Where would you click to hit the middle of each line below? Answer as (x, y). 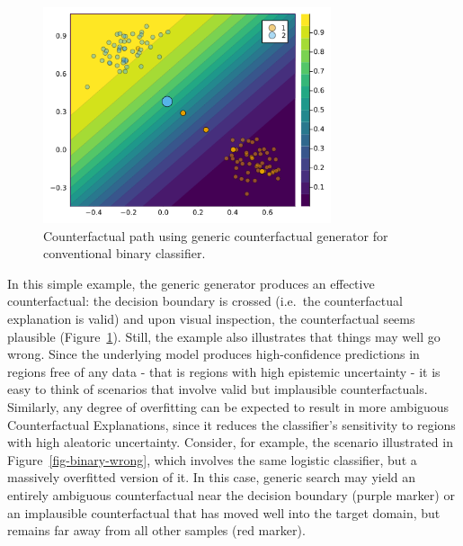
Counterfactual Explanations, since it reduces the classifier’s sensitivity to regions (231, 424)
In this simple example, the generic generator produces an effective (191, 283)
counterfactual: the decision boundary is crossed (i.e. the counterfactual (205, 301)
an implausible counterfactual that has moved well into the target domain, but (224, 512)
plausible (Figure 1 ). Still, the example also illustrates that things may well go (224, 336)
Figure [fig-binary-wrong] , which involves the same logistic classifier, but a (212, 459)
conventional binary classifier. (125, 253)
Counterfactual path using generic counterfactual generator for (216, 235)
